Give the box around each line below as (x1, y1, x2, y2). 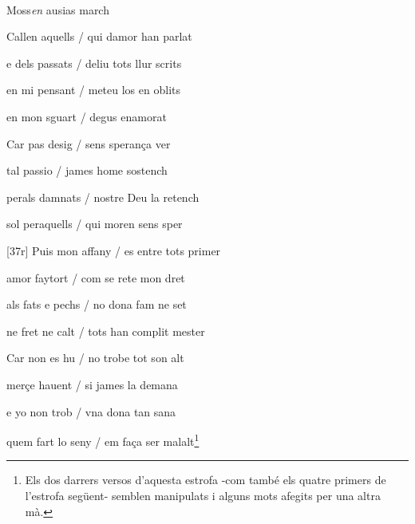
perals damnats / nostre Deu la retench (6, 188, 200, 205)
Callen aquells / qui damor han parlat (6, 28, 192, 45)
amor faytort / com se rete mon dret (6, 269, 185, 286)
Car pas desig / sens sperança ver (6, 135, 171, 152)
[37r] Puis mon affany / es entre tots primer (6, 242, 221, 258)
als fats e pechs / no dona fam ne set (6, 296, 187, 313)
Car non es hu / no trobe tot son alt (6, 349, 184, 366)
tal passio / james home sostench (6, 162, 168, 179)
